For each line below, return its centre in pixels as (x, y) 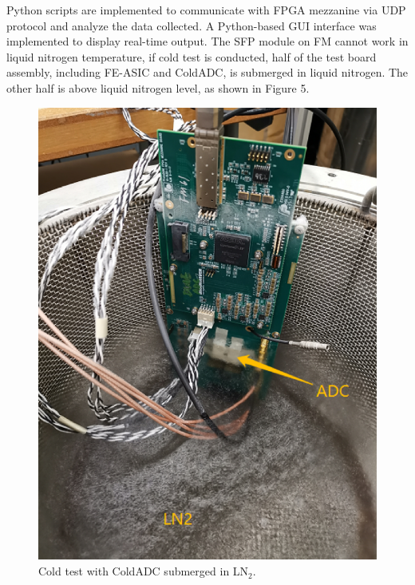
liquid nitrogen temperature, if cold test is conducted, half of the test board (192, 56)
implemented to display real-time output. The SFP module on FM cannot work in (207, 41)
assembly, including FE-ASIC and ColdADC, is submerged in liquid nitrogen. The (207, 72)
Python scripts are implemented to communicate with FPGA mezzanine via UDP (206, 10)
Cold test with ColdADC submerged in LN (144, 571)
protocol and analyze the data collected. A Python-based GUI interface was (192, 25)
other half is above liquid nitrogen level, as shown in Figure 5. (158, 87)
